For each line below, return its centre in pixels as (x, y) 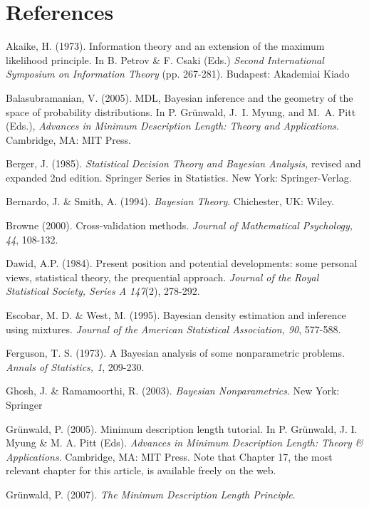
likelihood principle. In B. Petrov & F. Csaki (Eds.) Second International (165, 59)
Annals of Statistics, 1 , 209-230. (75, 366)
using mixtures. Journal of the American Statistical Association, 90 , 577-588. (173, 329)
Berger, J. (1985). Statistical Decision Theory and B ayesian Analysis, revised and (183, 163)
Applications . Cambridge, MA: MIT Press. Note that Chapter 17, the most (169, 456)
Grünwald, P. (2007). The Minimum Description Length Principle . (151, 494)
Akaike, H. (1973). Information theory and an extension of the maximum (165, 46)
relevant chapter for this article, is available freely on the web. (141, 470)
